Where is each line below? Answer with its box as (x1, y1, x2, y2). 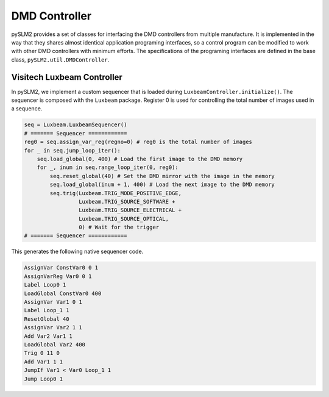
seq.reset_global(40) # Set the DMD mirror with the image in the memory (49, 173, 275, 179)
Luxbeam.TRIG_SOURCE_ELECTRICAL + (78, 207, 182, 213)
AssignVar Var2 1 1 (24, 324, 82, 331)
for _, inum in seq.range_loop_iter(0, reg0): (37, 164, 179, 171)
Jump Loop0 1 (24, 375, 63, 382)
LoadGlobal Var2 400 (24, 341, 85, 348)
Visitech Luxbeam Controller (11, 72, 123, 82)
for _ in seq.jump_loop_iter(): (24, 147, 121, 154)
